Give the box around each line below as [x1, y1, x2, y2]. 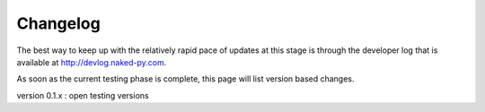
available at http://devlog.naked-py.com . [16, 56, 167, 67]
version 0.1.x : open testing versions [16, 90, 149, 100]
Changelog [16, 13, 101, 33]
